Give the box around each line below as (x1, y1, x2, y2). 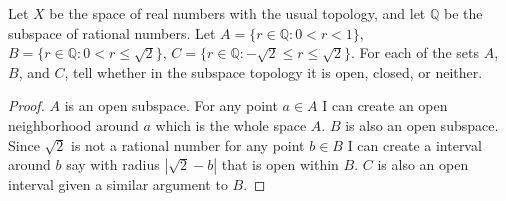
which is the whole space (155, 114, 307, 135)
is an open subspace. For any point (64, 95, 278, 116)
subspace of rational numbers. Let (8, 22, 216, 43)
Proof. (8, 95, 45, 116)
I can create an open (322, 95, 448, 116)
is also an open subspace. (345, 114, 499, 135)
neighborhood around (8, 114, 139, 135)
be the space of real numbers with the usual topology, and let (49, 3, 426, 23)
